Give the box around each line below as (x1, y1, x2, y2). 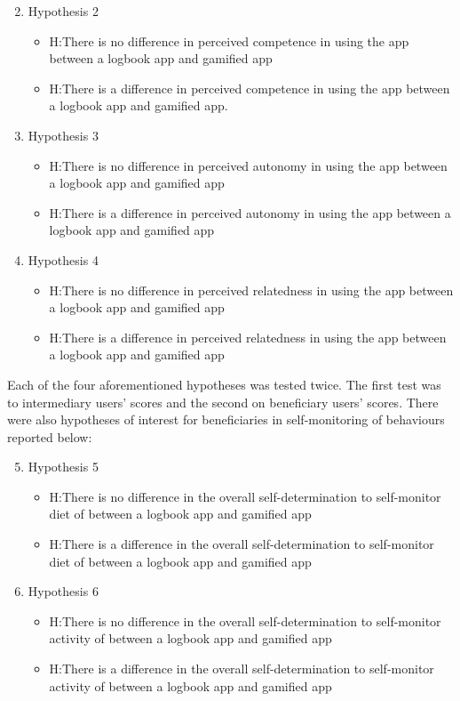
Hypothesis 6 (28, 582, 99, 600)
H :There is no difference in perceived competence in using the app (49, 31, 409, 50)
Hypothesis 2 (28, 2, 99, 20)
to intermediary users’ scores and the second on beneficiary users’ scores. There (7, 392, 439, 411)
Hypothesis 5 (28, 457, 99, 476)
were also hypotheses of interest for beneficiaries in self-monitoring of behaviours (7, 410, 445, 429)
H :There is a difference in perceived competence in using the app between (49, 78, 450, 97)
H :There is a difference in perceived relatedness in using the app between (49, 327, 447, 346)
